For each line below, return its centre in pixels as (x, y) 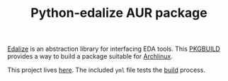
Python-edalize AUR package (119, 13)
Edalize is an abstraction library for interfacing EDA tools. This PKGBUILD (114, 49)
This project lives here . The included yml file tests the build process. (106, 70)
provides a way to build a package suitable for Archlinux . (90, 56)
